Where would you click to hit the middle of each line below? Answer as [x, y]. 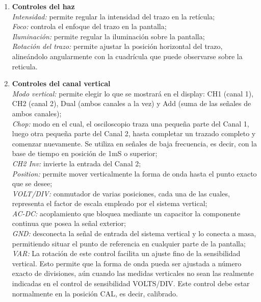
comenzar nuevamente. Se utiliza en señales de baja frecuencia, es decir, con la [134, 143]
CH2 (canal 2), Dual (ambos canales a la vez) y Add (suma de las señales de [132, 103]
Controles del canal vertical [61, 83]
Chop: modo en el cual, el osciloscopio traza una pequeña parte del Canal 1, [130, 123]
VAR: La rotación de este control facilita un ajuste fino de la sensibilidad [126, 253]
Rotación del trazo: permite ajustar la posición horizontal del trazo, [117, 46]
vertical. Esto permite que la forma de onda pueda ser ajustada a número [127, 263]
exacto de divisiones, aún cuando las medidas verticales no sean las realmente [133, 273]
